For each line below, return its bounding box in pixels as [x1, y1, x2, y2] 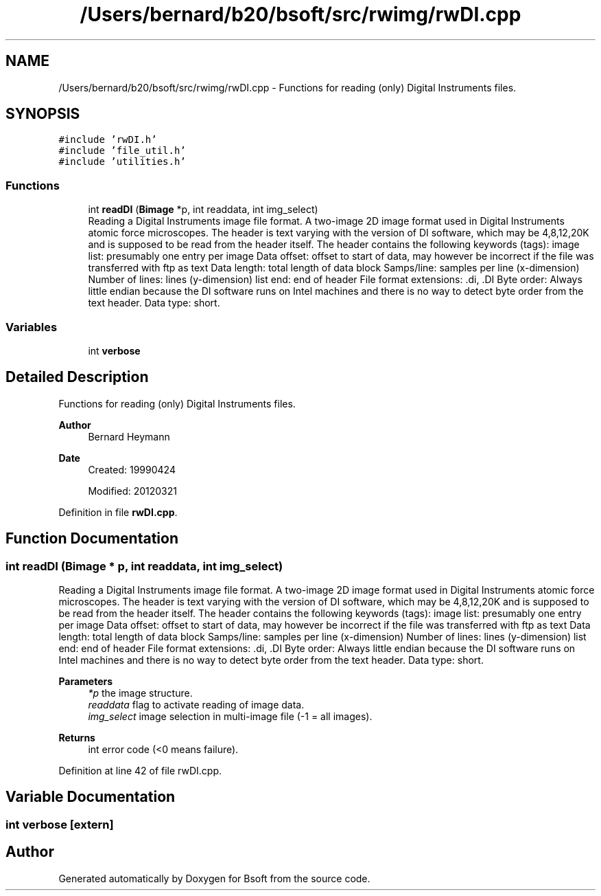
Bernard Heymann [88, 430, 170, 443]
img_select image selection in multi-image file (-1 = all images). [88, 710, 373, 722]
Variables [5, 320, 58, 334]
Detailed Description [5, 368, 149, 386]
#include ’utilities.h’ [58, 156, 186, 168]
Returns [58, 732, 95, 743]
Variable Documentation [5, 788, 176, 806]
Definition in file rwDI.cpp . [58, 506, 178, 518]
